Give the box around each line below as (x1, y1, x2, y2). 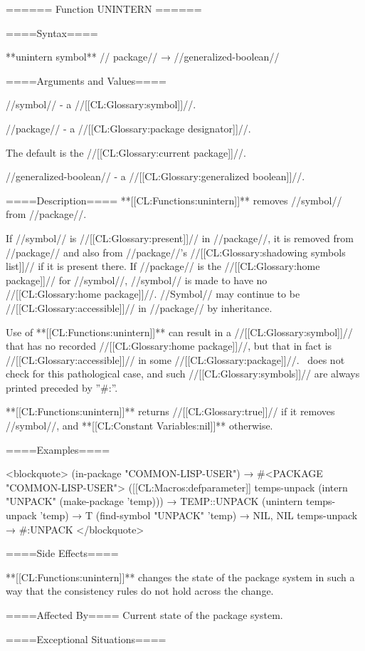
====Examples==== (6, 442, 110, 457)
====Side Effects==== (6, 546, 119, 561)
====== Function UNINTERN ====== (6, 1, 202, 16)
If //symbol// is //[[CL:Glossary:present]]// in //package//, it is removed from (6, 230, 354, 245)
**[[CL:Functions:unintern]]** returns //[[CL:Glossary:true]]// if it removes (6, 404, 335, 419)
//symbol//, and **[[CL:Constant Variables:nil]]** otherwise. (6, 418, 273, 433)
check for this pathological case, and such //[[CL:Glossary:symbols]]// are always (6, 366, 360, 381)
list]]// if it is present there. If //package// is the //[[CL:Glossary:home (6, 259, 320, 274)
